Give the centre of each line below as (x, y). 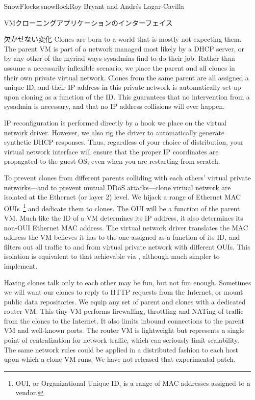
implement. (21, 265)
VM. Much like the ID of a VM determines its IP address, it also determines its (124, 217)
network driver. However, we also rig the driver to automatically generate (114, 132)
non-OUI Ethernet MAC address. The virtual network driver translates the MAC (126, 227)
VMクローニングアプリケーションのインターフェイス (88, 22)
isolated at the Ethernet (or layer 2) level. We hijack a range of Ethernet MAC (122, 197)
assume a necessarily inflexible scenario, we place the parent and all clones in (120, 67)
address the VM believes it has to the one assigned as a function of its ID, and (122, 237)
